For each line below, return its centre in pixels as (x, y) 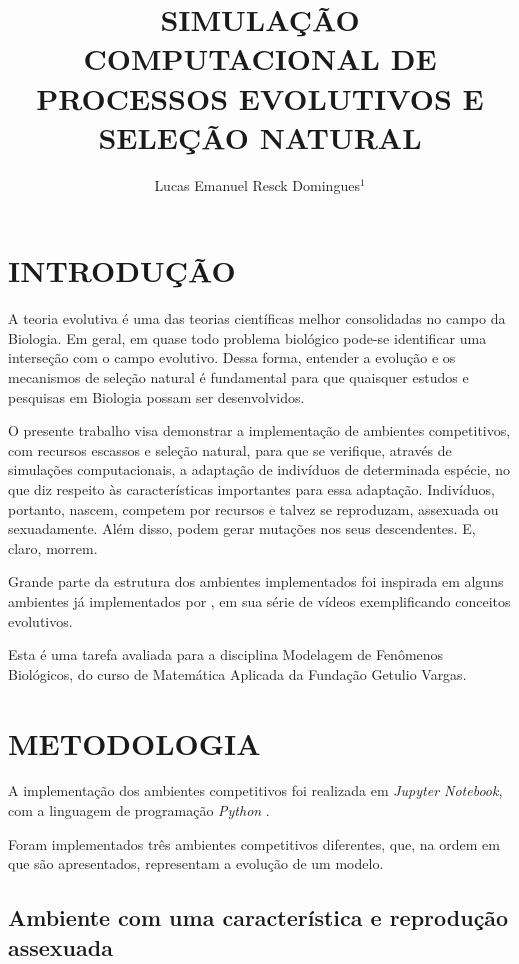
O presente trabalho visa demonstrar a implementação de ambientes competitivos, (259, 430)
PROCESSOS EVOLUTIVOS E (260, 97)
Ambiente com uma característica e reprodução (258, 917)
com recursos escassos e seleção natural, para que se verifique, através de (230, 449)
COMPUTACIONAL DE (260, 58)
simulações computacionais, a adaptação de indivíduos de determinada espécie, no (259, 469)
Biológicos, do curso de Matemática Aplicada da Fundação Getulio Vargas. (237, 673)
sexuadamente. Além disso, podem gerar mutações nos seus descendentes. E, (242, 528)
